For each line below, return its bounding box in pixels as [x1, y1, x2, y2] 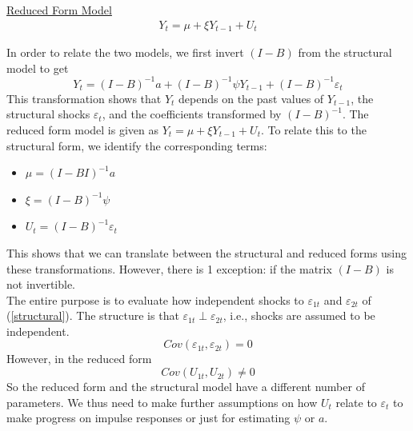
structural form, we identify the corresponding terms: [6, 137, 267, 154]
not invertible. [6, 276, 76, 293]
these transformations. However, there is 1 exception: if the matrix [6, 260, 332, 277]
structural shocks [6, 106, 90, 122]
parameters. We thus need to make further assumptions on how [6, 393, 318, 410]
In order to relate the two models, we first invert [6, 44, 244, 61]
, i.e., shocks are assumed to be [223, 307, 375, 324]
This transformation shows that [6, 90, 162, 106]
